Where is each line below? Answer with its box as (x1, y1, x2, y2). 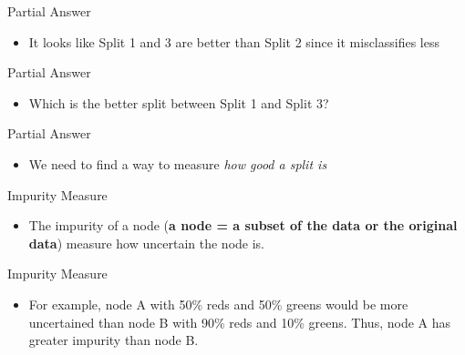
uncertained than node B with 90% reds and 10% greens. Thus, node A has (28, 312, 451, 331)
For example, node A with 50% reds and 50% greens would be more (28, 294, 408, 313)
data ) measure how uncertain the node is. (28, 233, 264, 252)
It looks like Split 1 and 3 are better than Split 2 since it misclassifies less (28, 32, 440, 51)
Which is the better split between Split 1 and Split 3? (28, 93, 329, 112)
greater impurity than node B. (28, 330, 199, 350)
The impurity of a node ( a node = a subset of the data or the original (28, 216, 458, 235)
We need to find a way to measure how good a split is (28, 154, 327, 173)
